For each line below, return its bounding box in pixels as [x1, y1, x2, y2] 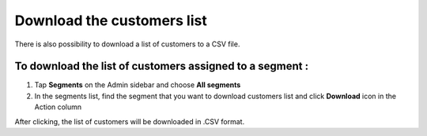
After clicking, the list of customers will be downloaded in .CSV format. [14, 116, 245, 126]
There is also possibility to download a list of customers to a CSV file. [14, 39, 240, 49]
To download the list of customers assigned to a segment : [14, 60, 308, 73]
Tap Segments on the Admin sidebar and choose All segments [34, 80, 241, 90]
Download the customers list [14, 12, 207, 29]
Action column [34, 102, 82, 112]
